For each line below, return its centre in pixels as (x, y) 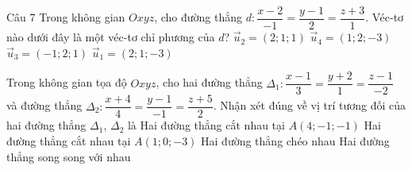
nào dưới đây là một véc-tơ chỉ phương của (111, 37)
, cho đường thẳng (198, 17)
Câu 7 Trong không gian (66, 17)
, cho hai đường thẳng (209, 82)
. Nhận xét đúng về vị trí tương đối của (309, 105)
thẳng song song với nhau (69, 156)
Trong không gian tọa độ (67, 82)
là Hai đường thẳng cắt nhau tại (206, 125)
